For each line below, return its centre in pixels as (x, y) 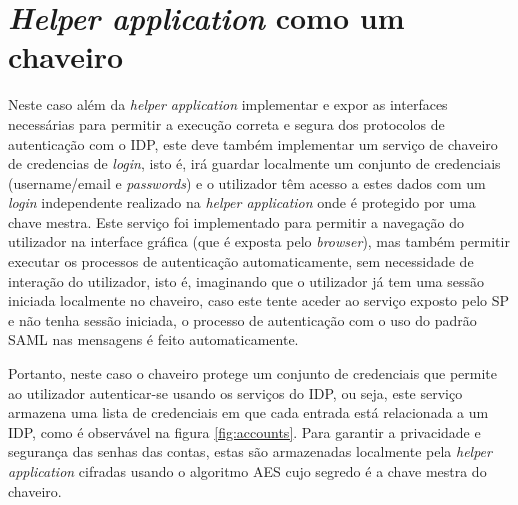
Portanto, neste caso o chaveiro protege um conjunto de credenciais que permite (253, 373)
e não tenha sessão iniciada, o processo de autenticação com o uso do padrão (242, 319)
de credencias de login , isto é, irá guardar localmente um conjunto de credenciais (254, 163)
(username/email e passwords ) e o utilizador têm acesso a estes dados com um (247, 182)
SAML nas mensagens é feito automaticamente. (153, 339)
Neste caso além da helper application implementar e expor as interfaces (228, 104)
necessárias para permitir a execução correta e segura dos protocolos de (226, 123)
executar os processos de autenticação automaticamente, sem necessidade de (241, 261)
